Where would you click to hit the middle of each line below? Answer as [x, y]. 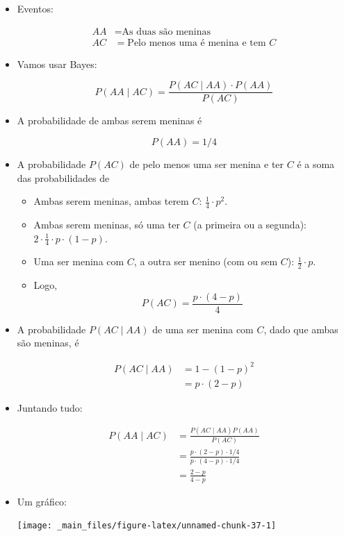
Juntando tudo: [50, 407]
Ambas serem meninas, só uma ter [107, 224]
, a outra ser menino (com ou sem [206, 261]
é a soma [316, 164]
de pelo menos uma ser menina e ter [207, 164]
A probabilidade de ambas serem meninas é [109, 120]
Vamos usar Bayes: [57, 64]
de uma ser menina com [203, 329]
